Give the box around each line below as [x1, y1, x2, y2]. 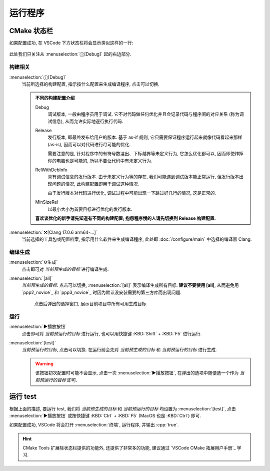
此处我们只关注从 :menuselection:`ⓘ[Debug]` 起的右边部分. [9, 51, 131, 57]
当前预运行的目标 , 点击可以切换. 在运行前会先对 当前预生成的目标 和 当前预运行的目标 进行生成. [21, 347, 217, 353]
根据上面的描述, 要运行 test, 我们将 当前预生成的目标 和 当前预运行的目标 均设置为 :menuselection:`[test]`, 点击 [9, 405, 236, 411]
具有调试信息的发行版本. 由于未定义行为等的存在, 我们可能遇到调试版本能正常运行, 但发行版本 [47, 174, 239, 180]
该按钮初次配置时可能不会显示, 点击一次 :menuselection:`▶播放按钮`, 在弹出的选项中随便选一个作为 [35, 370, 239, 376]
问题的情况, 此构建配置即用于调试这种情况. [51, 181, 139, 187]
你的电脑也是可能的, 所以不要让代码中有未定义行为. [47, 158, 152, 164]
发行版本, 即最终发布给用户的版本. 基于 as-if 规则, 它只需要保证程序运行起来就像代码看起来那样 [47, 134, 242, 140]
